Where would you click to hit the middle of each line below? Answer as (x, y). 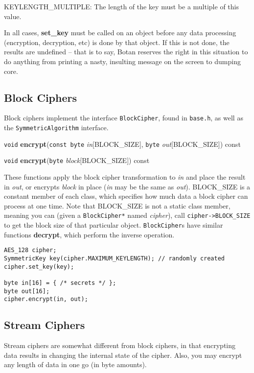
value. (13, 16)
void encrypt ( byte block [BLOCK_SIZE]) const (77, 160)
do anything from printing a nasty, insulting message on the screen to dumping (122, 61)
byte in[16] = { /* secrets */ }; (60, 283)
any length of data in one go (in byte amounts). (75, 364)
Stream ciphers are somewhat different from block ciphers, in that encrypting (120, 345)
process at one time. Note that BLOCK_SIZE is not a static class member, (117, 205)
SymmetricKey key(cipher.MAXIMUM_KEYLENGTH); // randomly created (115, 258)
